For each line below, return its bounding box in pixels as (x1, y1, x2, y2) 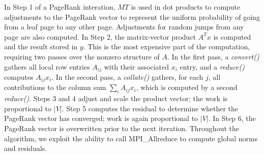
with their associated (104, 61, 169, 72)
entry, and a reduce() (180, 61, 245, 72)
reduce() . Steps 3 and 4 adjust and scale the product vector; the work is (4, 93, 228, 104)
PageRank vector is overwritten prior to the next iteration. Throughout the (4, 123, 239, 134)
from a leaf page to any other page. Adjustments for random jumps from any (4, 21, 244, 32)
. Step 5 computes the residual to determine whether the (62, 103, 239, 113)
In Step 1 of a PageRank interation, (4, 2, 115, 12)
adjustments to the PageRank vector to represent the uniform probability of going (4, 11, 260, 22)
